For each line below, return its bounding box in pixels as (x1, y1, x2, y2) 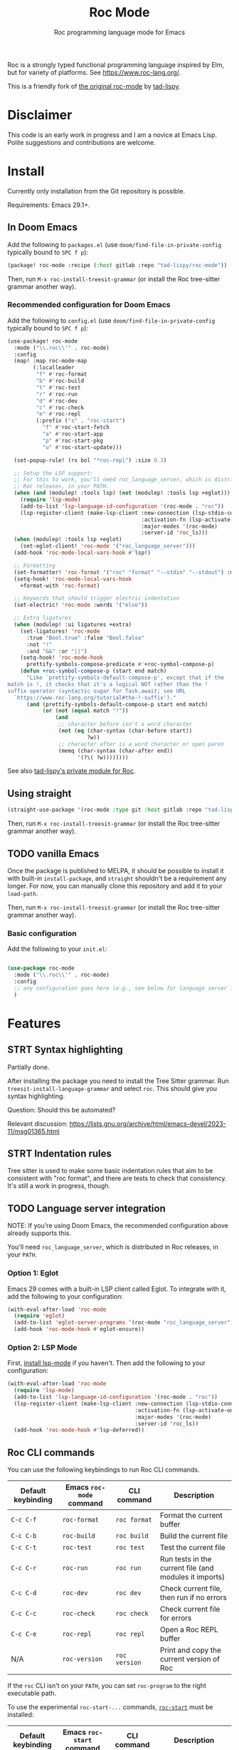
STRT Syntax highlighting (7, 1044, 123, 1056)
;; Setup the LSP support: (14, 469, 94, 477)
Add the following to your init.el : (7, 945, 107, 953)
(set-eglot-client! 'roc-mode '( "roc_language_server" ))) (20, 543, 196, 550)
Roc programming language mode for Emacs (53, 28, 186, 36)
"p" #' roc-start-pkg (42, 437, 103, 444)
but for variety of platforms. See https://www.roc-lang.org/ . (7, 68, 181, 76)
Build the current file (159, 1531, 228, 1541)
